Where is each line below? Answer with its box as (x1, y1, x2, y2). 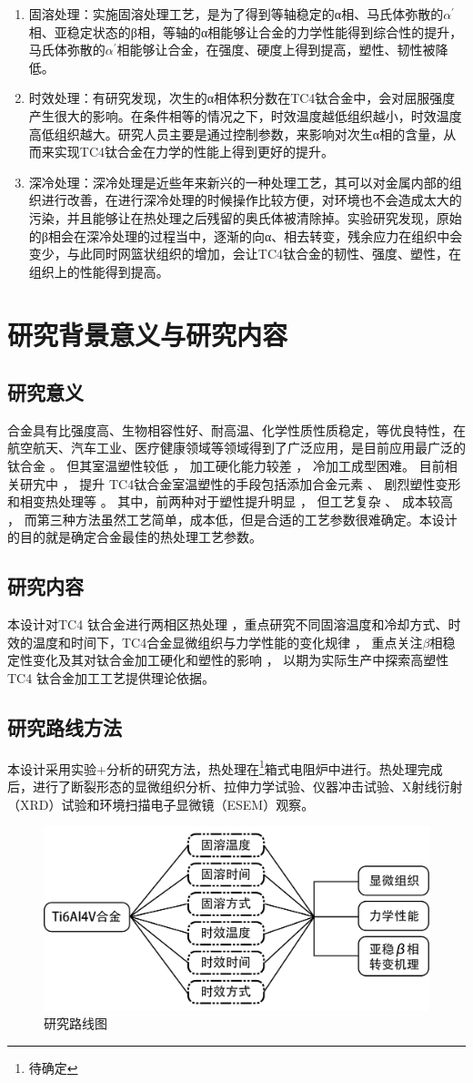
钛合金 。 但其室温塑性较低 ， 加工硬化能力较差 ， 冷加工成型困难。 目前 (7, 456, 445, 475)
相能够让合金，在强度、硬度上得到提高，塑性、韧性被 (116, 40, 436, 59)
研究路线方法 (7, 713, 122, 741)
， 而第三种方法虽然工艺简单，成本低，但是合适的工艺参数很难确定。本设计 (7, 509, 458, 528)
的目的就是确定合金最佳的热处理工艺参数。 (7, 527, 262, 547)
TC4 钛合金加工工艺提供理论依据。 (7, 669, 215, 688)
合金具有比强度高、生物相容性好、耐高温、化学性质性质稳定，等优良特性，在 (7, 420, 466, 439)
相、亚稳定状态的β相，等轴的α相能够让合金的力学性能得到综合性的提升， (28, 22, 463, 41)
